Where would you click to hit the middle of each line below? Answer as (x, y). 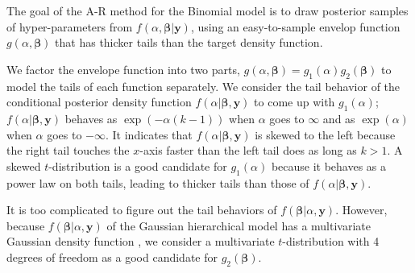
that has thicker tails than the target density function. (189, 42)
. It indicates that (149, 134)
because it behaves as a (329, 165)
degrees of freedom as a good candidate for (112, 256)
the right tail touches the (68, 150)
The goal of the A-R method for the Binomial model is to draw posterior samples (207, 10)
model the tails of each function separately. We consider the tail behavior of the (203, 86)
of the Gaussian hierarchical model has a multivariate (239, 225)
